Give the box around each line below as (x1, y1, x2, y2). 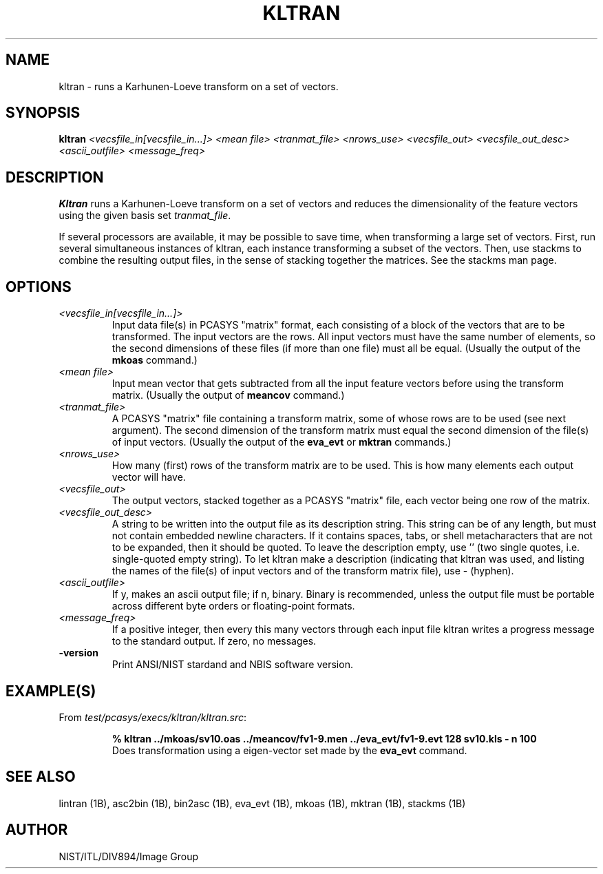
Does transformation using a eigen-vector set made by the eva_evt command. (112, 744, 467, 756)
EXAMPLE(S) (6, 682, 96, 700)
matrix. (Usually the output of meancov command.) (112, 389, 345, 402)
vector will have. (112, 471, 186, 483)
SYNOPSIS (6, 104, 81, 122)
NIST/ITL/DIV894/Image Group (59, 850, 198, 862)
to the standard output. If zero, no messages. (112, 635, 317, 647)
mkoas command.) (112, 354, 198, 366)
